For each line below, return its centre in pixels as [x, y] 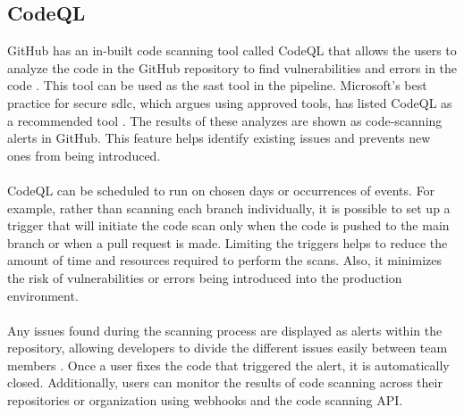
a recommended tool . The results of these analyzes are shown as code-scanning [225, 120]
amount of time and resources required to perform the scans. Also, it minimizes [224, 260]
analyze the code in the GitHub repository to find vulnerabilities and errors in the [232, 67]
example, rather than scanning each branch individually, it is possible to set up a [229, 207]
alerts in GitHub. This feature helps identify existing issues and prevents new [219, 138]
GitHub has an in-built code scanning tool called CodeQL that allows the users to [232, 50]
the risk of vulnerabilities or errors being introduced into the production [205, 277]
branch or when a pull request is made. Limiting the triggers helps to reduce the [228, 242]
